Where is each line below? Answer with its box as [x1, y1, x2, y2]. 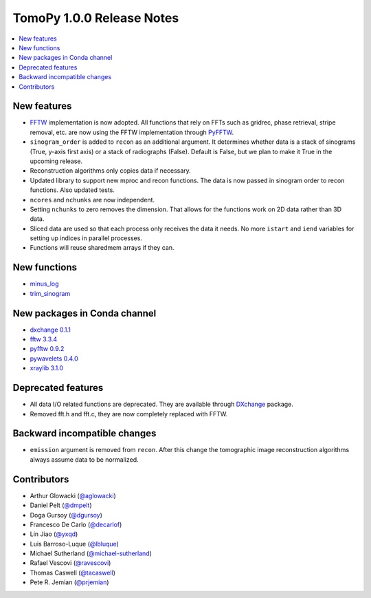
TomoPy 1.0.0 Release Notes [12, 10, 179, 25]
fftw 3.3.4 [30, 335, 58, 343]
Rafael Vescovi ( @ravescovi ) [30, 559, 111, 567]
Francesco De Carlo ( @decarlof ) [30, 520, 122, 528]
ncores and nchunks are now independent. [30, 195, 155, 204]
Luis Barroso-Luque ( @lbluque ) [30, 540, 120, 548]
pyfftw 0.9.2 [30, 345, 65, 353]
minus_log [30, 279, 59, 288]
